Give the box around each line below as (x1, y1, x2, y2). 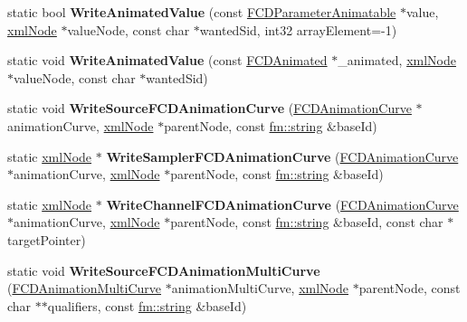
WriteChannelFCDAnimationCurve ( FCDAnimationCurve (106, 194, 459, 213)
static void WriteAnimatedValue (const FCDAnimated (7, 51, 328, 70)
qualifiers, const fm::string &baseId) (47, 296, 247, 315)
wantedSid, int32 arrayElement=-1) (199, 20, 397, 39)
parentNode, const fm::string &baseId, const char (170, 213, 443, 232)
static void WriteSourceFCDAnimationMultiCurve (7, 260, 320, 279)
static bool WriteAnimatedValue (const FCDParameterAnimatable (7, 3, 396, 21)
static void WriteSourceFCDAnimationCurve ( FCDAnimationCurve (7, 99, 412, 118)
